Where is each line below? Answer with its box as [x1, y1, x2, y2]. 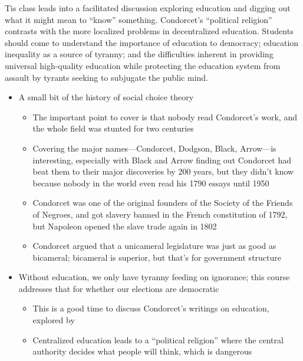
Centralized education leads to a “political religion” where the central [32, 333, 284, 346]
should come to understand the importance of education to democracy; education [5, 36, 299, 48]
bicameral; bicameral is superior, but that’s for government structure [32, 251, 282, 263]
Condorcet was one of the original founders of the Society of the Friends [32, 196, 293, 209]
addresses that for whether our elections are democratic [18, 282, 219, 294]
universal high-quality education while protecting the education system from [5, 59, 281, 71]
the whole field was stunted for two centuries [32, 122, 194, 134]
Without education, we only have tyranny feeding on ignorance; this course [18, 271, 290, 283]
